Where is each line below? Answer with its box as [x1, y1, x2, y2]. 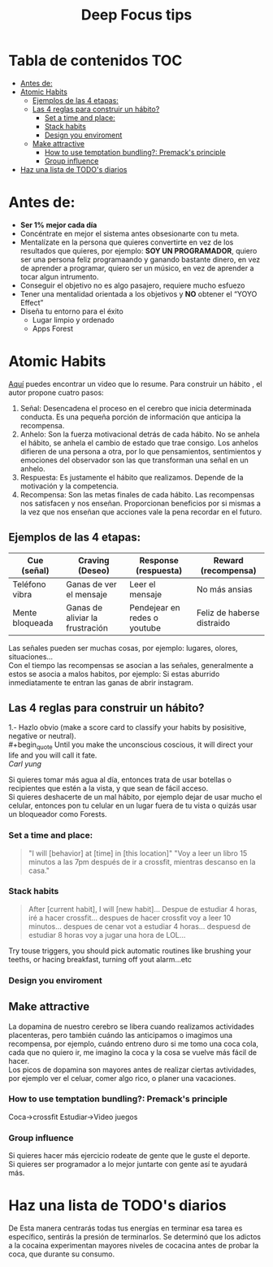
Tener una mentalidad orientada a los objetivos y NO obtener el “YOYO [19, 289, 258, 298]
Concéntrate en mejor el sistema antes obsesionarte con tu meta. [19, 228, 240, 238]
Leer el [129, 579, 156, 590]
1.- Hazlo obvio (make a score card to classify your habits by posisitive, [8, 722, 246, 732]
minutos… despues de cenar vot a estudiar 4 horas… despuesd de [28, 921, 251, 931]
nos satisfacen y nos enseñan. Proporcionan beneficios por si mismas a [19, 498, 262, 508]
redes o [129, 612, 158, 623]
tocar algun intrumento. [19, 271, 99, 281]
